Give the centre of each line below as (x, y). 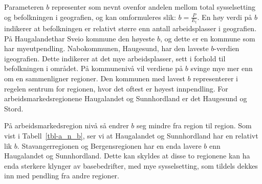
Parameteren (24, 7)
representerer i (215, 78)
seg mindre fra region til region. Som (194, 125)
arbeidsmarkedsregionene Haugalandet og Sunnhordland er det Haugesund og (126, 98)
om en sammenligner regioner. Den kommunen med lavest (95, 78)
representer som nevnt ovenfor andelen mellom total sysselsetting (154, 7)
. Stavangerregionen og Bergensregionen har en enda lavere (109, 145)
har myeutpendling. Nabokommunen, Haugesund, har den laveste (106, 48)
